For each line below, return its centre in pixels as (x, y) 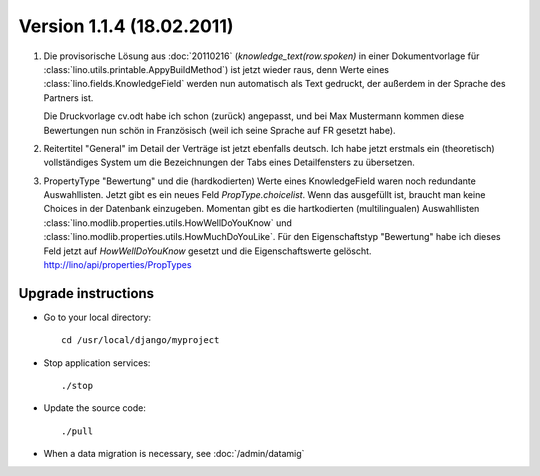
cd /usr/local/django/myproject (140, 340)
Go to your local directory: (97, 317)
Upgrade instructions (86, 293)
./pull (77, 431)
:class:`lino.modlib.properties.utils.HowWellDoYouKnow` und (167, 222)
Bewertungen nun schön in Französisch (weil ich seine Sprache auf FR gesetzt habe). (219, 130)
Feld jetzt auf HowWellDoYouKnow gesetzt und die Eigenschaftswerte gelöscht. (207, 251)
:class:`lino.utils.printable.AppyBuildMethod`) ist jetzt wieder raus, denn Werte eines (216, 69)
